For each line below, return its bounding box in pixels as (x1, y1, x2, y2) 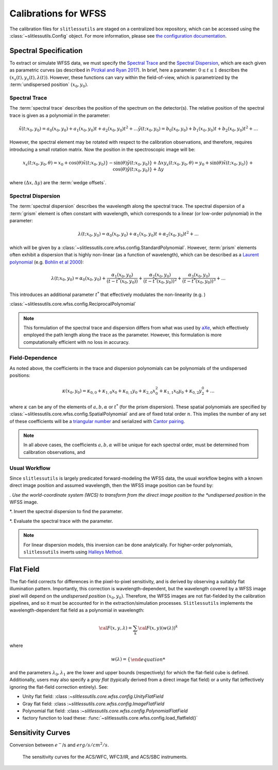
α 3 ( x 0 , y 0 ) (188, 272, 211, 279)
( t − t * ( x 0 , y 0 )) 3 (182, 277, 216, 285)
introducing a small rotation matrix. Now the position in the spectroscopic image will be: (9, 146, 196, 152)
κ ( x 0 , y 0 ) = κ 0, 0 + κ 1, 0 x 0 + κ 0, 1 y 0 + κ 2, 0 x (62, 388, 156, 395)
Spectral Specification (9, 46, 83, 55)
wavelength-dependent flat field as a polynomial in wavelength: (9, 607, 144, 614)
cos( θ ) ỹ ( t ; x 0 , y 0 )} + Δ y (112, 166, 164, 173)
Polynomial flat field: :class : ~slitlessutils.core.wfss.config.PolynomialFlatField (22, 708, 188, 714)
